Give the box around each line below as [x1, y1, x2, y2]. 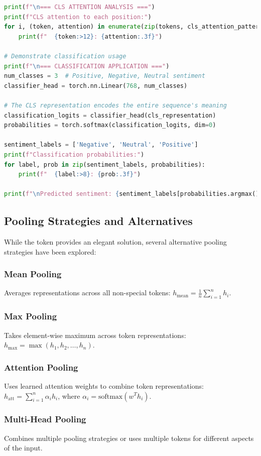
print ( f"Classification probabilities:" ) [4, 151, 145, 158]
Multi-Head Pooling [4, 413, 86, 425]
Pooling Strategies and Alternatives [4, 213, 193, 229]
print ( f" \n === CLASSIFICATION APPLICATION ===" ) [4, 62, 170, 70]
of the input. [4, 442, 43, 453]
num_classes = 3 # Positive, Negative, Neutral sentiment [4, 72, 205, 80]
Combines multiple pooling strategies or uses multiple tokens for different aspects [4, 432, 254, 443]
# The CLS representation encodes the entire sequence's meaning [4, 101, 227, 109]
